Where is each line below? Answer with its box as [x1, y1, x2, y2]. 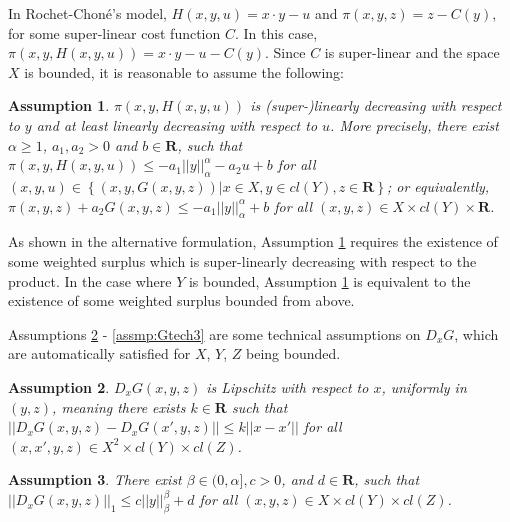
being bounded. [245, 343, 341, 364]
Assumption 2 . [8, 376, 110, 397]
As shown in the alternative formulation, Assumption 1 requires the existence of [8, 231, 498, 252]
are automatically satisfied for [8, 343, 191, 364]
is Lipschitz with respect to [206, 376, 369, 397]
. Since [265, 42, 306, 63]
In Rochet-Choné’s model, [8, 3, 167, 23]
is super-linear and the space [324, 42, 500, 63]
